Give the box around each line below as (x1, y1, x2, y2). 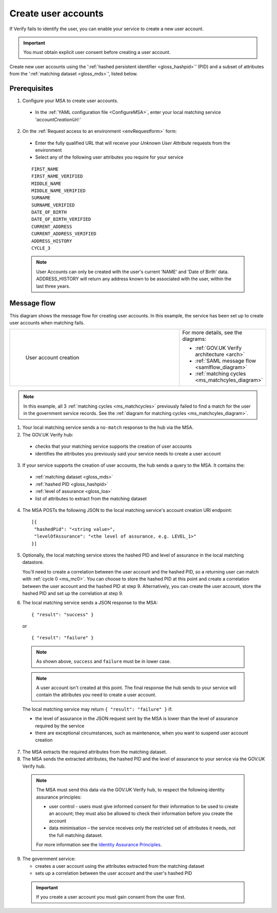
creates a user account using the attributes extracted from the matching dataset (35, 863, 205, 869)
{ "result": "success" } (31, 612, 94, 617)
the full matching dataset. (49, 832, 103, 838)
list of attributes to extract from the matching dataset (35, 496, 147, 502)
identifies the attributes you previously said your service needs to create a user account (35, 450, 221, 457)
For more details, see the (182, 329, 243, 336)
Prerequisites (9, 84, 53, 92)
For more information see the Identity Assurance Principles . (36, 842, 162, 848)
